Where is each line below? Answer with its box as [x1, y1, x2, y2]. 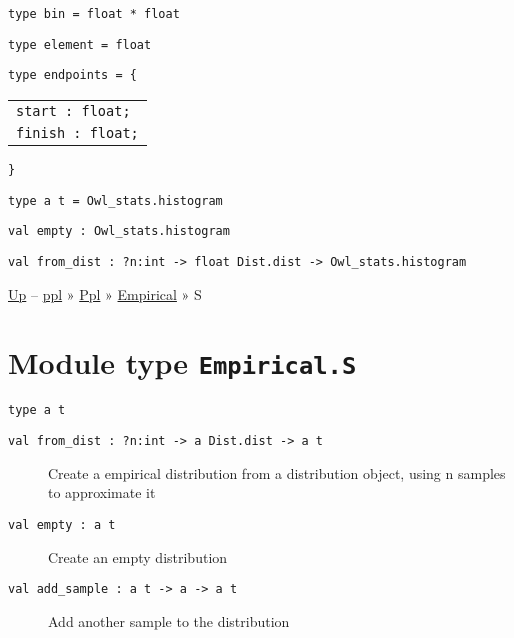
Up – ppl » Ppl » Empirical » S [8, 283, 202, 304]
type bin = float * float [8, 7, 180, 21]
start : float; [16, 102, 131, 119]
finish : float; [16, 124, 139, 141]
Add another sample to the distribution [48, 610, 290, 631]
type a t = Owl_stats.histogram [8, 193, 223, 208]
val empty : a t [8, 517, 116, 532]
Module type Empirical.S [8, 342, 357, 383]
